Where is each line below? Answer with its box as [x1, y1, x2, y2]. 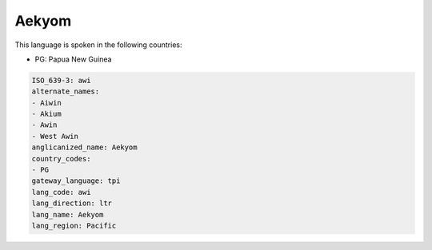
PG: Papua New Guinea [34, 54, 112, 64]
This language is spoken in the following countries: [14, 40, 182, 50]
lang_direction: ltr [31, 199, 112, 208]
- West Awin [31, 132, 79, 141]
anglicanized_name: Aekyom [31, 143, 138, 152]
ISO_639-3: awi [31, 76, 91, 85]
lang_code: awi [31, 188, 91, 196]
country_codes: [31, 154, 91, 163]
